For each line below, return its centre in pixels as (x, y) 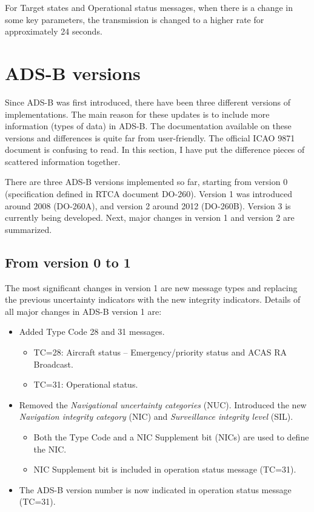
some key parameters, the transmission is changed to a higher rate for (135, 19)
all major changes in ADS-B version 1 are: (83, 311)
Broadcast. (53, 364)
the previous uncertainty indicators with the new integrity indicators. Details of (153, 299)
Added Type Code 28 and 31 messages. (92, 332)
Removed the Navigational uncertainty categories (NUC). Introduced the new (163, 404)
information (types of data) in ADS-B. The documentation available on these (148, 126)
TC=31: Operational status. (86, 384)
